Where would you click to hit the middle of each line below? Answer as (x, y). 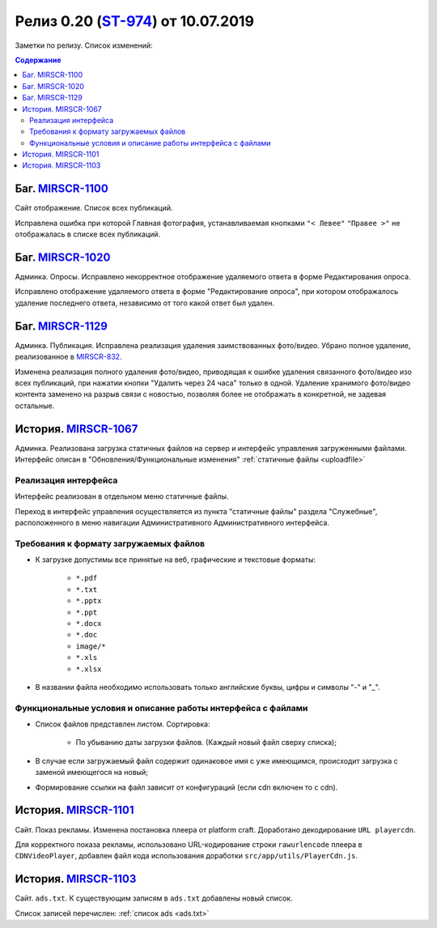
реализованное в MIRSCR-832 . (68, 357)
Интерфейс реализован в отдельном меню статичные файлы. (122, 496)
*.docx (89, 624)
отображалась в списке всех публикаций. (88, 234)
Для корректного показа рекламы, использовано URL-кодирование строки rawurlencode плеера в (189, 844)
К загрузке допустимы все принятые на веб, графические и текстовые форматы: (175, 560)
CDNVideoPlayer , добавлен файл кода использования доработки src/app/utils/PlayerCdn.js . (187, 856)
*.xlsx (89, 669)
